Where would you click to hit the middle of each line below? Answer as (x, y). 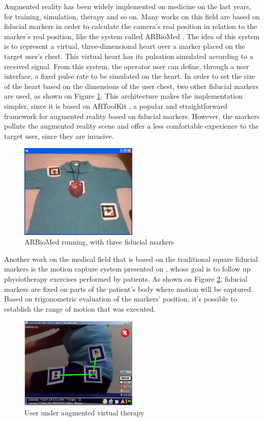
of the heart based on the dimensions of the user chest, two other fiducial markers (131, 86)
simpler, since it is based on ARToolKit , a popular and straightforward (116, 106)
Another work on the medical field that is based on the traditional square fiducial (131, 259)
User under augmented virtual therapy (84, 412)
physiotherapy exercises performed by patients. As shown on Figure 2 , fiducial (126, 278)
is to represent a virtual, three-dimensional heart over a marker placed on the (125, 46)
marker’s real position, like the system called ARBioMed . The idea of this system (132, 36)
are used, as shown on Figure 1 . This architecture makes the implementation (123, 96)
